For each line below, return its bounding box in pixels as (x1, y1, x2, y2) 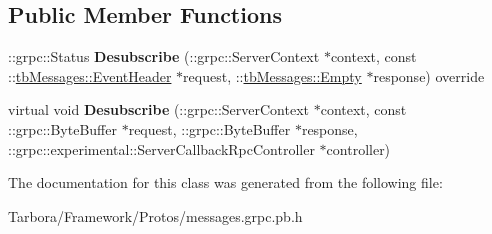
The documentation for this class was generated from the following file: (8, 172, 443, 193)
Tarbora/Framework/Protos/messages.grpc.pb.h (8, 205, 303, 226)
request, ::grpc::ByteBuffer (128, 118, 291, 139)
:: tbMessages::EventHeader (8, 65, 172, 86)
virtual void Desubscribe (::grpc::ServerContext (8, 99, 310, 120)
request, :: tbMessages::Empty (183, 65, 362, 86)
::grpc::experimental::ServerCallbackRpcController (8, 138, 315, 159)
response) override (373, 65, 485, 86)
